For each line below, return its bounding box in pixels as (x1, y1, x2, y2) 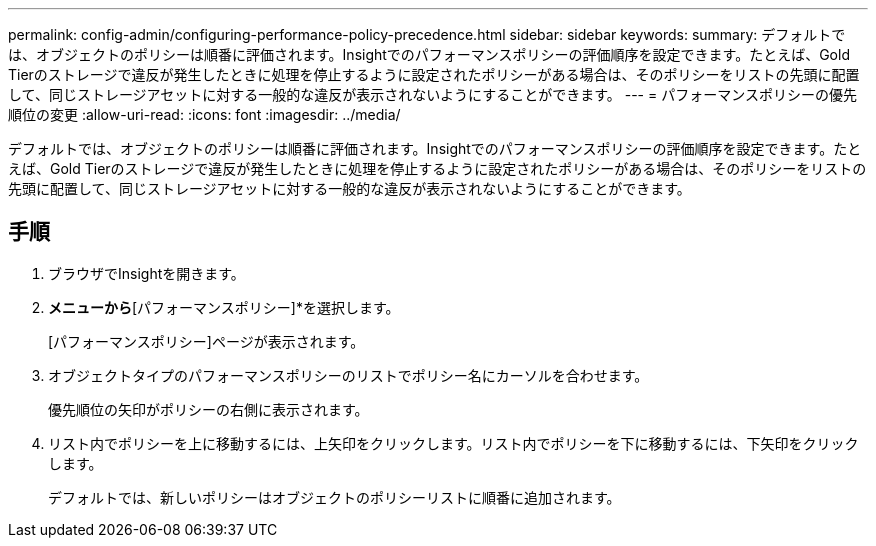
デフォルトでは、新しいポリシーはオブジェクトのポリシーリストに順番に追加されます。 (48, 488, 621, 506)
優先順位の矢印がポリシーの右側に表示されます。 (48, 400, 369, 418)
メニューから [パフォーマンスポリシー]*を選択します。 (48, 298, 400, 316)
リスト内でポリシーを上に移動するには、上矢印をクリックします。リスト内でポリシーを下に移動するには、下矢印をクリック (48, 434, 859, 452)
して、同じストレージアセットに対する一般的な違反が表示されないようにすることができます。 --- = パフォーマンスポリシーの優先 (8, 86, 857, 103)
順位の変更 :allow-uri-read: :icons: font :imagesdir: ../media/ (8, 106, 401, 123)
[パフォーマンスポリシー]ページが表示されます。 (48, 332, 365, 350)
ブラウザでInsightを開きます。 (48, 264, 245, 282)
